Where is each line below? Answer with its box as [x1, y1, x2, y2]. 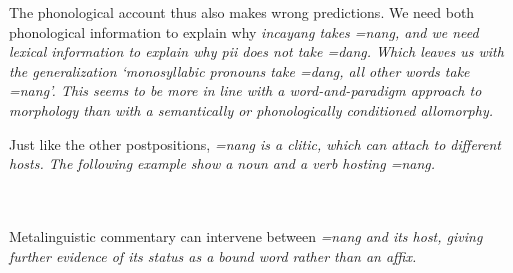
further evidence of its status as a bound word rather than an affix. [9, 245, 417, 266]
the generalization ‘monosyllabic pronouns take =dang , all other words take [9, 60, 470, 81]
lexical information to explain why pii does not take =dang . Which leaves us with [9, 41, 504, 62]
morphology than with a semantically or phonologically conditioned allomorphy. [9, 99, 494, 120]
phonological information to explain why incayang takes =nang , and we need [9, 21, 479, 42]
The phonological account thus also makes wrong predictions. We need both [9, 2, 475, 22]
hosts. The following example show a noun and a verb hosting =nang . [9, 153, 436, 174]
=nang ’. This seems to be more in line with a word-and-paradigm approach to [9, 80, 482, 101]
